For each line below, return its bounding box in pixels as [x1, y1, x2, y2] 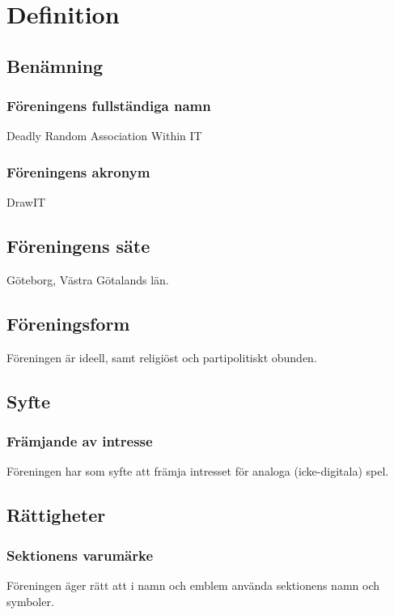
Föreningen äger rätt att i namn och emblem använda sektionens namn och [6, 576, 379, 593]
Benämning [6, 53, 104, 78]
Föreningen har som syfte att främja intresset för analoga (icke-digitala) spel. [6, 463, 389, 480]
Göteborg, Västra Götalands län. [6, 271, 169, 288]
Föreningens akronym [6, 161, 150, 182]
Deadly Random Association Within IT [6, 127, 202, 144]
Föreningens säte [6, 233, 150, 258]
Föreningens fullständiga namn [6, 96, 211, 116]
